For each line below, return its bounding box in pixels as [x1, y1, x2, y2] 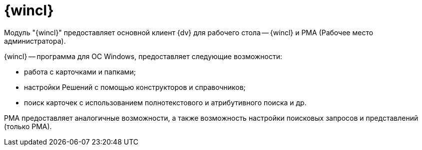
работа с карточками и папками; [24, 67, 136, 76]
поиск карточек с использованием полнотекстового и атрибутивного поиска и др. [24, 98, 307, 107]
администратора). [4, 36, 66, 45]
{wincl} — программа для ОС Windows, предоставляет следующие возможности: [4, 52, 283, 61]
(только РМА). [4, 122, 52, 131]
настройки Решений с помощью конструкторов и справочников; [24, 82, 246, 91]
